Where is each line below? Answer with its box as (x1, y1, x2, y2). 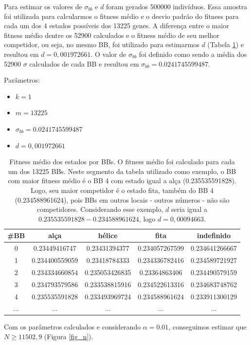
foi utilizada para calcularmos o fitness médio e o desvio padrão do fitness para (4, 11, 239, 21)
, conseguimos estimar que (168, 322, 247, 332)
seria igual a (171, 204, 207, 214)
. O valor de (90, 49, 126, 59)
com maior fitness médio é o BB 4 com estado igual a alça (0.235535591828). (8, 175, 236, 186)
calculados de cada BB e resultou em (29, 58, 139, 69)
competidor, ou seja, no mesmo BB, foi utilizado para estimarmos (4, 39, 199, 50)
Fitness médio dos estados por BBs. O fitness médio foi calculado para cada (9, 156, 235, 167)
